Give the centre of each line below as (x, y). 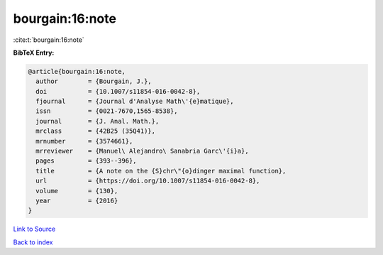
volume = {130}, (77, 191)
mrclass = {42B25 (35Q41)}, (96, 131)
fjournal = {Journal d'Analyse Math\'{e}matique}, (135, 102)
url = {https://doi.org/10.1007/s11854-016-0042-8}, (148, 181)
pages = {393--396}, (87, 161)
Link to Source (34, 229)
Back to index (33, 242)
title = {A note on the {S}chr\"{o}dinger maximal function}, (161, 171)
